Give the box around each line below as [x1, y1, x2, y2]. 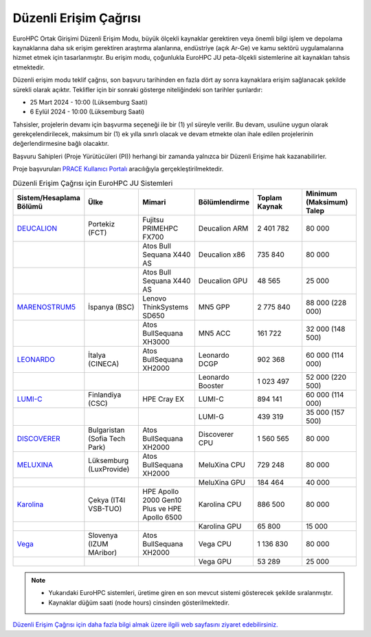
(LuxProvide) [88, 464, 130, 474]
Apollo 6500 [142, 512, 182, 522]
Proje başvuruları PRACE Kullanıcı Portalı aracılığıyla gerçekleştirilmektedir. [12, 165, 224, 173]
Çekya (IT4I [88, 495, 126, 505]
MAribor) [88, 548, 117, 557]
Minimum [306, 189, 338, 198]
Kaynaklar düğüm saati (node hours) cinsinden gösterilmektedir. [48, 598, 230, 607]
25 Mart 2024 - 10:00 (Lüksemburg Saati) [30, 98, 148, 106]
